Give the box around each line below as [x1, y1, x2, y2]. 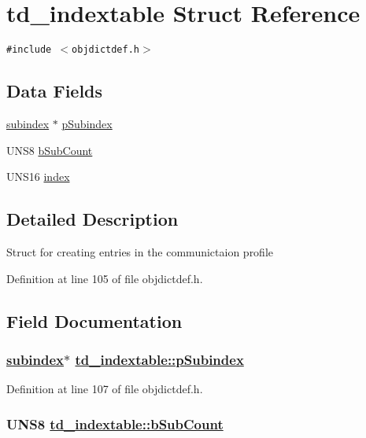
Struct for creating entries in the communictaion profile [6, 243, 274, 259]
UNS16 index [6, 168, 70, 185]
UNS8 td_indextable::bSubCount [6, 414, 224, 433]
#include [6, 44, 52, 56]
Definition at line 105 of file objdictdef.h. [6, 270, 203, 286]
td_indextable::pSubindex [75, 349, 244, 369]
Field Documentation [6, 308, 183, 333]
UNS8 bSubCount [6, 142, 93, 158]
